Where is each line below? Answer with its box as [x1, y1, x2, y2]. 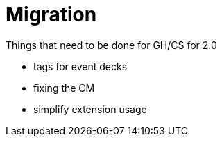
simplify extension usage [33, 103, 147, 115]
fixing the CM [33, 81, 95, 94]
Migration [6, 3, 97, 26]
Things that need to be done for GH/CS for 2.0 [6, 39, 217, 51]
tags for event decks [33, 60, 128, 72]
